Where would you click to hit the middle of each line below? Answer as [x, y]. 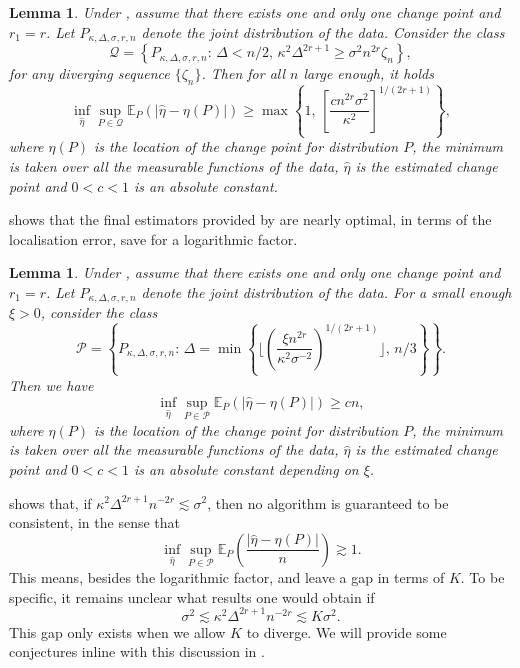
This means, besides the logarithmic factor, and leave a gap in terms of [227, 576]
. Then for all [243, 73]
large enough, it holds [368, 73]
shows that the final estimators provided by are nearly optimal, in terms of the [250, 219]
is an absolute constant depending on [246, 468]
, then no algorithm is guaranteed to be [328, 502]
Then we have [51, 384]
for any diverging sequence [89, 73]
